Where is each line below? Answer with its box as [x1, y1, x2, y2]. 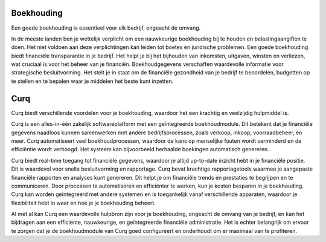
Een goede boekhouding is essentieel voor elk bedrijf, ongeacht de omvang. [11, 24, 201, 31]
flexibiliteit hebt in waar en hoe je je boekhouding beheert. [11, 199, 156, 206]
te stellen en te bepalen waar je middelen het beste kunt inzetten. [11, 77, 174, 85]
